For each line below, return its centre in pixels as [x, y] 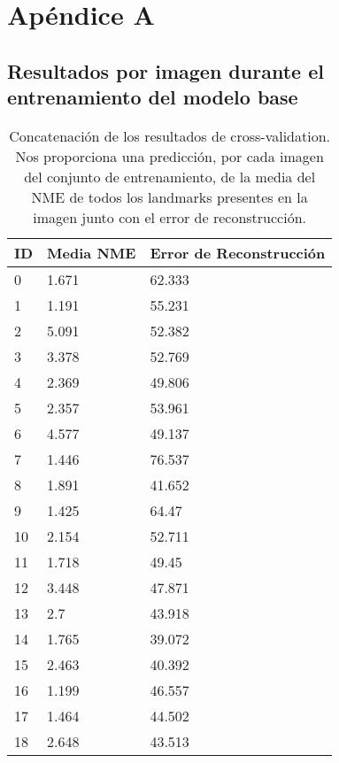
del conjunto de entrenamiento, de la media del [170, 176]
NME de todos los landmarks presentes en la [169, 197]
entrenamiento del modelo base [153, 97]
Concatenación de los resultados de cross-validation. [170, 135]
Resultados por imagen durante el [166, 70]
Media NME [92, 252]
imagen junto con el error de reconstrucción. [170, 217]
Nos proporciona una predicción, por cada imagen [169, 156]
